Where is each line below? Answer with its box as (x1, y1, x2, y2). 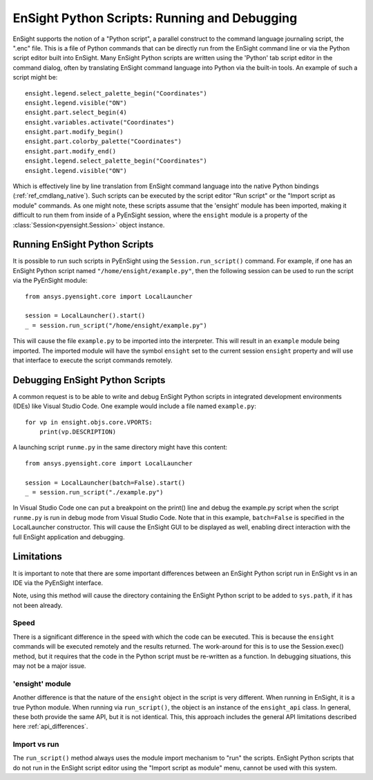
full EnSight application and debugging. (12, 532, 125, 541)
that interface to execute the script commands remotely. (12, 356, 173, 364)
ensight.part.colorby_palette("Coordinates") (25, 138, 182, 145)
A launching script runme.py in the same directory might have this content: (12, 443, 228, 452)
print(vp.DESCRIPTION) (39, 428, 117, 436)
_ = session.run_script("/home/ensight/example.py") (25, 322, 207, 329)
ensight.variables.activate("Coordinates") (25, 118, 175, 126)
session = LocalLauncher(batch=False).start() (25, 479, 186, 487)
